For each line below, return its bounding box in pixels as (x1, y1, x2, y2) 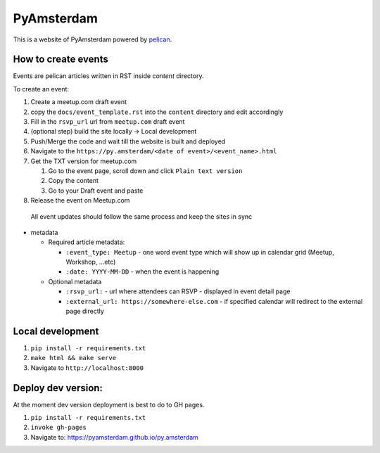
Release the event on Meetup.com (30, 196, 130, 205)
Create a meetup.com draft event (30, 98, 127, 106)
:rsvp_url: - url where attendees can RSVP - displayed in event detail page (65, 287, 291, 295)
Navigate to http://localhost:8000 (30, 363, 144, 372)
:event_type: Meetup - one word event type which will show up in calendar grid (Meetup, (65, 248, 334, 256)
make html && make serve (30, 354, 116, 362)
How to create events (13, 53, 108, 65)
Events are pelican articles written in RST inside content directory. (13, 72, 204, 80)
